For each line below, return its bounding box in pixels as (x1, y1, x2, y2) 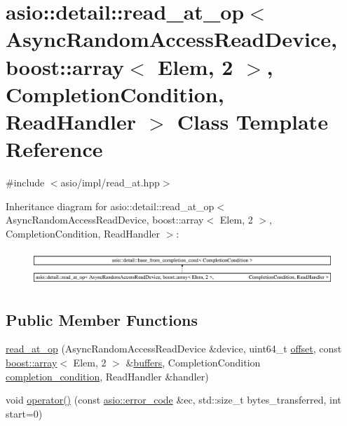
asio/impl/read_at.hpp (60, 175, 160, 190)
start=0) (6, 406, 43, 420)
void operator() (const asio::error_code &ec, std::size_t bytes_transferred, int (6, 392, 341, 407)
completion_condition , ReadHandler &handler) (6, 369, 209, 383)
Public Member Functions (6, 308, 198, 330)
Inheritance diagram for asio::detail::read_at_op (6, 198, 215, 213)
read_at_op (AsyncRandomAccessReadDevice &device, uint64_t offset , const (6, 341, 342, 356)
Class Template (177, 106, 328, 135)
